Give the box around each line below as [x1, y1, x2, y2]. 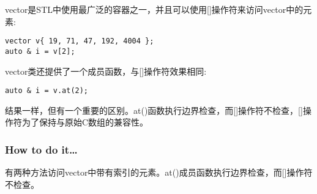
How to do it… [5, 141, 78, 157]
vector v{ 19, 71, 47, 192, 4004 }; [5, 37, 154, 46]
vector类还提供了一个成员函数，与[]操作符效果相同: [5, 64, 207, 77]
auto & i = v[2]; [5, 47, 75, 56]
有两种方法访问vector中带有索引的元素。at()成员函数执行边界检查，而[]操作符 [5, 166, 313, 179]
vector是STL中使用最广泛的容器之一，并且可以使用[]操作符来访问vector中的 [5, 3, 304, 15]
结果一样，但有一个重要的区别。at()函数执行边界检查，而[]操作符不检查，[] [5, 103, 303, 116]
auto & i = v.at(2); [5, 86, 89, 95]
